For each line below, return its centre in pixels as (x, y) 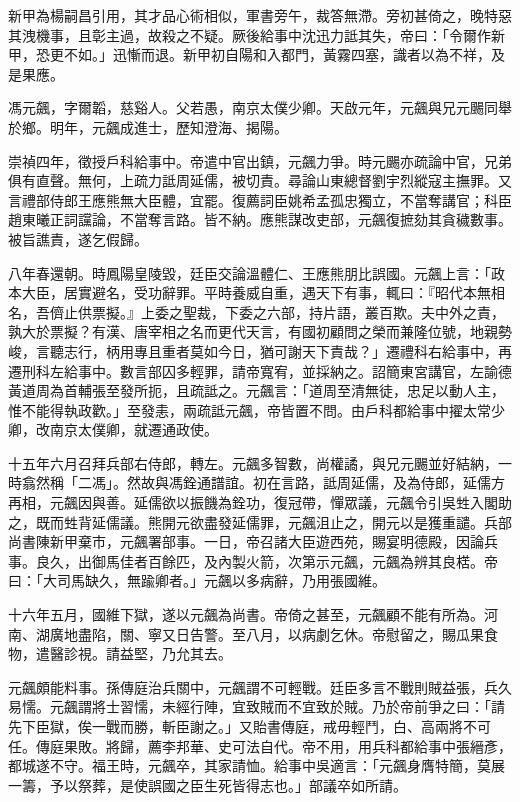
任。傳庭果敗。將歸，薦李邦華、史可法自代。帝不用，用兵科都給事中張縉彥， (260, 745)
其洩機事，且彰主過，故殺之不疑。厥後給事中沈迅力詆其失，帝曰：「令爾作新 (256, 34)
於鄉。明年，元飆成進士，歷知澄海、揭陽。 (148, 126)
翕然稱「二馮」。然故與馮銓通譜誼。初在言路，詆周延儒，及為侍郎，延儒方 (263, 482)
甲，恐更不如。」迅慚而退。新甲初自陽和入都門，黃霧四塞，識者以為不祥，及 (256, 54)
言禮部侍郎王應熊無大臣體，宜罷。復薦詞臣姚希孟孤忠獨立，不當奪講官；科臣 (260, 199)
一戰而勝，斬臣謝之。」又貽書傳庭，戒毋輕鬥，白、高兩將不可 (291, 726)
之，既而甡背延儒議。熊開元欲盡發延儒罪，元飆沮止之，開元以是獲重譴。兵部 (260, 521)
